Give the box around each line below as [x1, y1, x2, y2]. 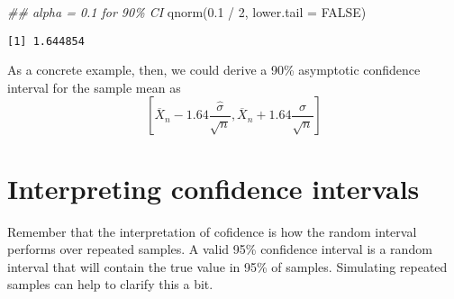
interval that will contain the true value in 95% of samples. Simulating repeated [7, 257, 448, 276]
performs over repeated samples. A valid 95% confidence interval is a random [7, 240, 432, 258]
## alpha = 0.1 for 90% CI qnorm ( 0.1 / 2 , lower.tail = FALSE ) [7, 3, 367, 21]
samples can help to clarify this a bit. [7, 275, 213, 294]
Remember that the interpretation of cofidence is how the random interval [7, 222, 417, 240]
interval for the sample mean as [7, 77, 181, 96]
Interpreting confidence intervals [7, 169, 420, 206]
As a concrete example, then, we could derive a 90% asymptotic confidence [7, 60, 421, 79]
